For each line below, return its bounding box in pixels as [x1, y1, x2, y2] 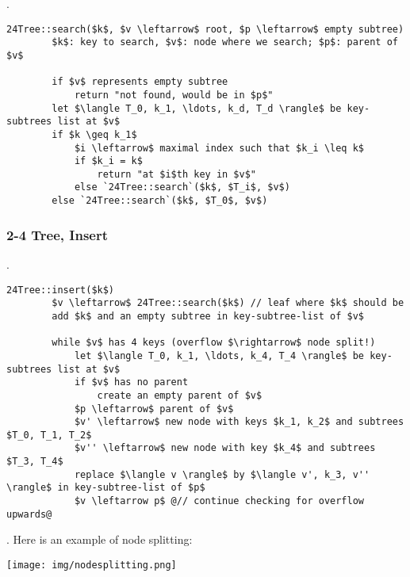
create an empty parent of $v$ [97, 389, 262, 401]
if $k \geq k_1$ [52, 128, 137, 140]
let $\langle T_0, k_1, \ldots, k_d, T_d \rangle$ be [52, 102, 342, 114]
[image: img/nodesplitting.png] [6, 560, 177, 571]
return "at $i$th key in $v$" [97, 168, 256, 180]
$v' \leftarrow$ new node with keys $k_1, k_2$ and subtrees [74, 416, 404, 428]
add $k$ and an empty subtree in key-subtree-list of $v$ [52, 310, 365, 322]
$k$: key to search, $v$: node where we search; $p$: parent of [52, 36, 398, 48]
